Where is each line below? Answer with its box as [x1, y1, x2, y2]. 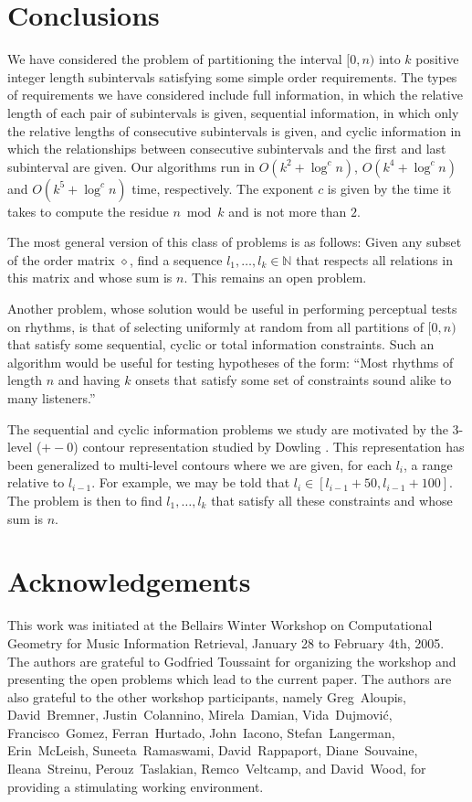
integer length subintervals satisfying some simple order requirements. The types [7, 67, 457, 86]
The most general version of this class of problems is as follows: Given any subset [7, 232, 462, 251]
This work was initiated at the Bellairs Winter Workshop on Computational [7, 615, 433, 635]
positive [415, 49, 459, 69]
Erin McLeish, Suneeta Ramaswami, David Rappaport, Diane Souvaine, [7, 741, 418, 760]
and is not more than [228, 201, 347, 220]
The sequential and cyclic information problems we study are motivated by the [7, 419, 448, 438]
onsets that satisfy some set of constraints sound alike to [135, 370, 452, 390]
